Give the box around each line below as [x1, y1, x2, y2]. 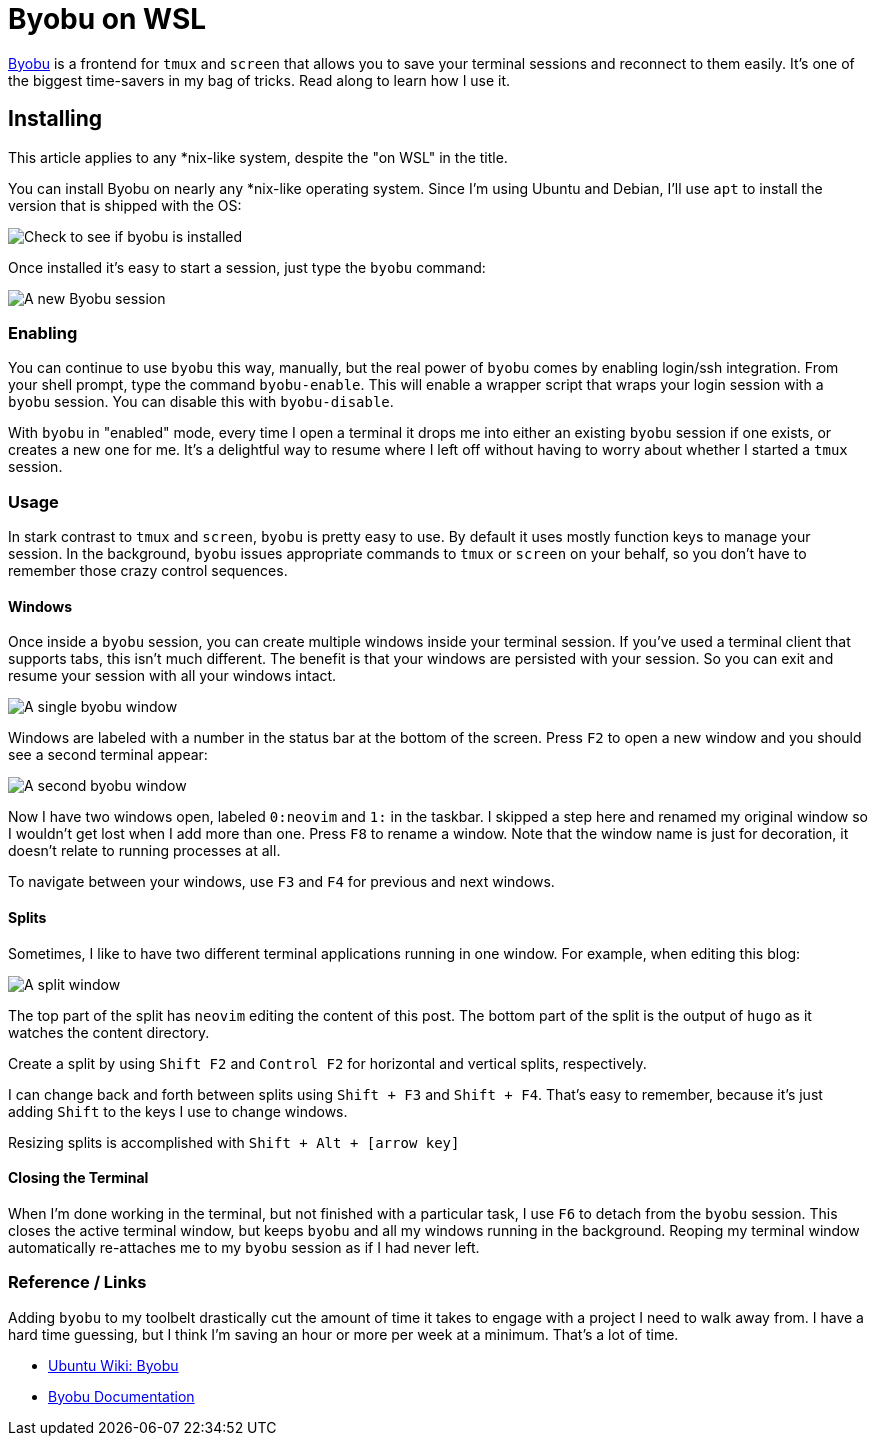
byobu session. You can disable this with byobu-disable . [8, 393, 394, 411]
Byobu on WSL [8, 2, 207, 36]
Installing [8, 106, 103, 132]
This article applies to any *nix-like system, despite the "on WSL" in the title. [8, 148, 508, 166]
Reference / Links [8, 1272, 147, 1293]
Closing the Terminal [8, 1169, 149, 1187]
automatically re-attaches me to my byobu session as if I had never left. [8, 1238, 480, 1256]
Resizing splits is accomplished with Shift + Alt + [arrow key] [8, 1133, 460, 1151]
